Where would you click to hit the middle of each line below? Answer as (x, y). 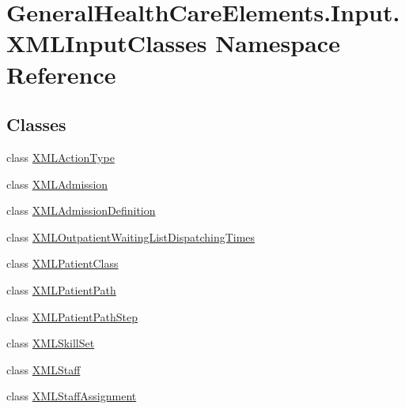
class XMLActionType (61, 157)
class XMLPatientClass (62, 263)
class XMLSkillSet (51, 343)
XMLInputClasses (107, 43)
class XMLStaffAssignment (72, 396)
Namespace (278, 43)
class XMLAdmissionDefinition (81, 210)
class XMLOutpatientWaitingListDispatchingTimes (131, 236)
